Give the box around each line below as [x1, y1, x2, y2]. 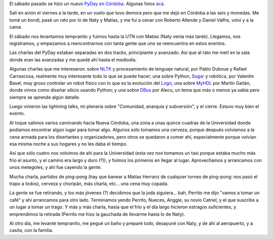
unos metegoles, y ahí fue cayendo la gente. [9, 164, 102, 170]
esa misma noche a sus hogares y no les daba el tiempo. [9, 141, 128, 147]
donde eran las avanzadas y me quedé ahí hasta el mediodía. [9, 56, 137, 63]
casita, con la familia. [9, 227, 54, 233]
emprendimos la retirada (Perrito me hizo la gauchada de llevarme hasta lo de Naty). [9, 211, 186, 217]
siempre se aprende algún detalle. [9, 94, 80, 100]
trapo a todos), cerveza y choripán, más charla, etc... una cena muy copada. [9, 181, 169, 187]
